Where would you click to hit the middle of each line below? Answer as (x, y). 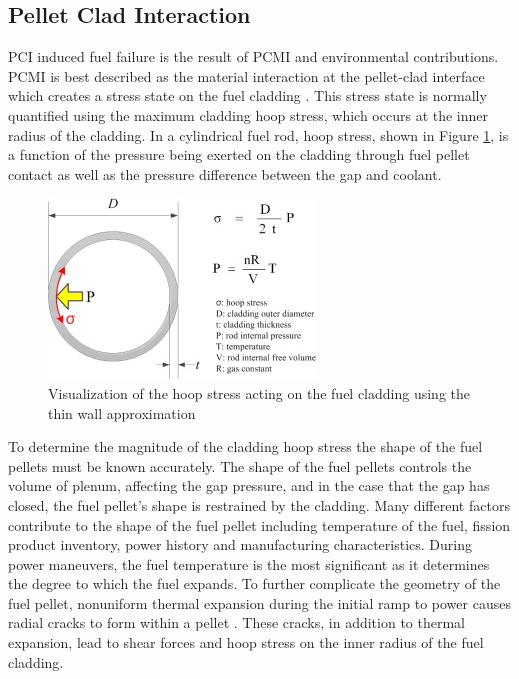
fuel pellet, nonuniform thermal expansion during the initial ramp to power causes (259, 602)
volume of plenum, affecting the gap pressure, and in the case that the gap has (249, 485)
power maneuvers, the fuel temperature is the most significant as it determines (249, 563)
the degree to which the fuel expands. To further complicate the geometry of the (254, 583)
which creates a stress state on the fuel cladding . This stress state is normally (247, 95)
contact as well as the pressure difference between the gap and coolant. (225, 173)
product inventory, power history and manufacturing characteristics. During (240, 544)
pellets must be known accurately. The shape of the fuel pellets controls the (240, 465)
